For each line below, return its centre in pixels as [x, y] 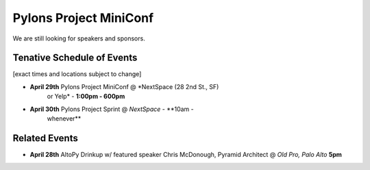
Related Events [45, 138]
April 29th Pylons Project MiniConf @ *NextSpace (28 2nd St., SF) [124, 86]
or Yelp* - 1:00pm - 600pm [86, 97]
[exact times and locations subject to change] [77, 74]
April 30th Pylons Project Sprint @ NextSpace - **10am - [112, 109]
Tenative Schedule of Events [75, 58]
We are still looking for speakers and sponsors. [79, 38]
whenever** [64, 119]
